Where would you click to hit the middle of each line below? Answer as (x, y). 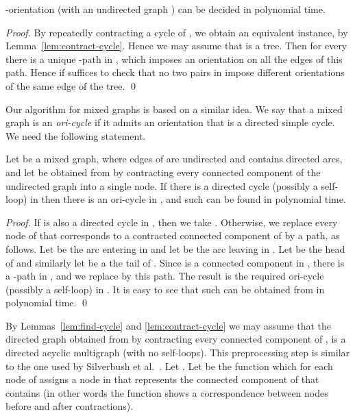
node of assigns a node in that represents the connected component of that (162, 379)
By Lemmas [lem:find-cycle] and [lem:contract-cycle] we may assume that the (169, 325)
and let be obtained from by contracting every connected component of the (163, 172)
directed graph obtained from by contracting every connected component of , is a (176, 339)
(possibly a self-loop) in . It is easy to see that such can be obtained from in (165, 289)
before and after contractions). (70, 406)
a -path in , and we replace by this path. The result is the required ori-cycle (165, 276)
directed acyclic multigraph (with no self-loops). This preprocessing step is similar (178, 353)
